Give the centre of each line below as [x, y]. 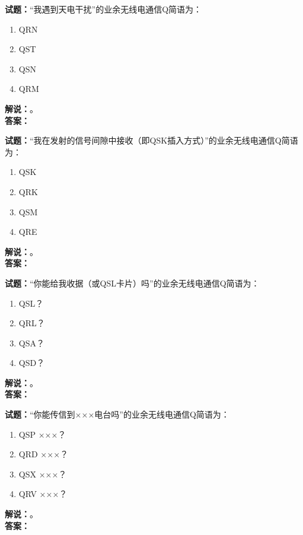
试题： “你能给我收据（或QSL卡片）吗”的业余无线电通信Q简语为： [132, 283]
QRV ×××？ [43, 494]
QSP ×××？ [42, 434]
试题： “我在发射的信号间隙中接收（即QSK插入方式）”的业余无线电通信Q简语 [151, 140]
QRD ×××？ [44, 454]
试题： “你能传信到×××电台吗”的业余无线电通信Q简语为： [117, 414]
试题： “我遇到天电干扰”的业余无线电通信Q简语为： [103, 9]
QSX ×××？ [43, 474]
